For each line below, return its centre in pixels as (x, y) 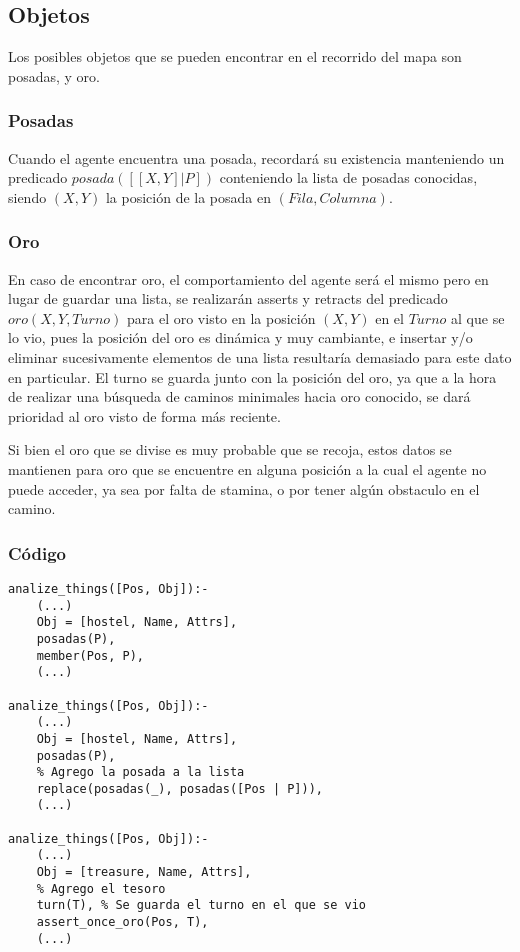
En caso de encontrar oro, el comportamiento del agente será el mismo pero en (248, 278)
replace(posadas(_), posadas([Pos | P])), (179, 788)
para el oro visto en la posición (221, 317)
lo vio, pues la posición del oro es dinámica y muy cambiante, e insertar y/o (240, 337)
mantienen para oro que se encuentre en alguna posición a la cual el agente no (247, 468)
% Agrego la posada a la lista (140, 772)
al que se (478, 317)
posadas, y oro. (54, 75)
